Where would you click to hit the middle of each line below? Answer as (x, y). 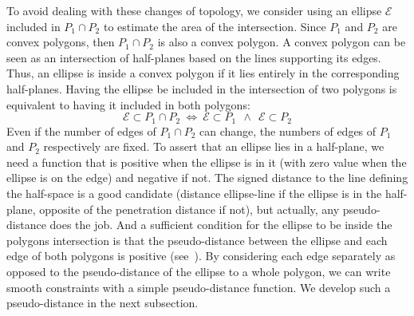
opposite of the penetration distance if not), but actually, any (189, 209)
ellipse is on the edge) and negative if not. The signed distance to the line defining (207, 178)
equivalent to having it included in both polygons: (128, 104)
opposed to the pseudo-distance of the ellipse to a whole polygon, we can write (199, 271)
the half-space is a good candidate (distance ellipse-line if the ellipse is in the (194, 193)
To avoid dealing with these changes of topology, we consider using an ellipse (194, 10)
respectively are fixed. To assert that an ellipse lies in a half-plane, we (214, 146)
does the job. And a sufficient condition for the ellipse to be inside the (221, 225)
